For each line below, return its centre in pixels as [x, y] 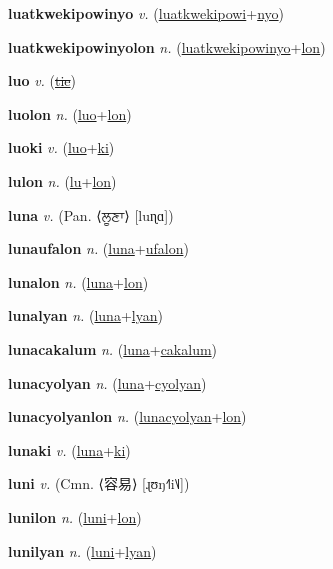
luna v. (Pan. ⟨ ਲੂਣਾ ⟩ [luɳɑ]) [91, 214]
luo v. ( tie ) [42, 80]
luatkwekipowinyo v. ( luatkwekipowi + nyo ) [146, 13]
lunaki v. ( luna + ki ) [69, 449]
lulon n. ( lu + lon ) [62, 180]
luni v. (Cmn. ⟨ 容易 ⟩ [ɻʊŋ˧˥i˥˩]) [99, 483]
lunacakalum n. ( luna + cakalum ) [113, 348]
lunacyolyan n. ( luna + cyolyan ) [107, 382]
